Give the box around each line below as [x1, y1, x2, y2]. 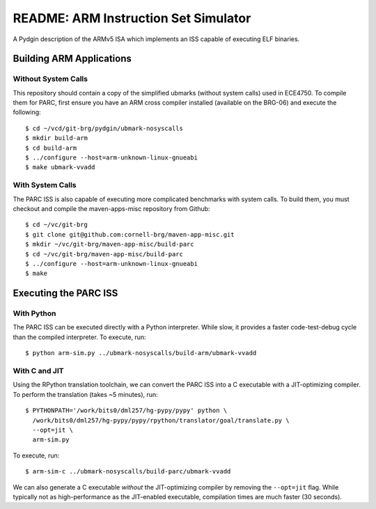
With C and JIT [13, 366, 64, 376]
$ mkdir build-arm [25, 134, 88, 142]
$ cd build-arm [25, 143, 77, 152]
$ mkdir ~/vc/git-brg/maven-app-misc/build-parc [25, 240, 194, 249]
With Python [13, 308, 56, 318]
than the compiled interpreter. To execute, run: [13, 333, 146, 341]
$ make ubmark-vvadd [25, 164, 95, 171]
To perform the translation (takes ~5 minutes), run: [13, 390, 158, 398]
